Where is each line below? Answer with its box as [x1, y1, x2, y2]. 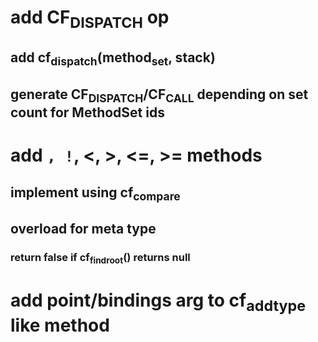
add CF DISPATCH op [10, 6, 170, 32]
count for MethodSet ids [10, 104, 165, 121]
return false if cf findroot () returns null [10, 251, 191, 266]
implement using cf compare [10, 184, 181, 203]
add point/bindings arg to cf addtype [10, 289, 307, 316]
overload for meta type [10, 221, 157, 238]
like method [10, 314, 110, 337]
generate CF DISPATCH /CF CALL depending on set [10, 86, 309, 105]
